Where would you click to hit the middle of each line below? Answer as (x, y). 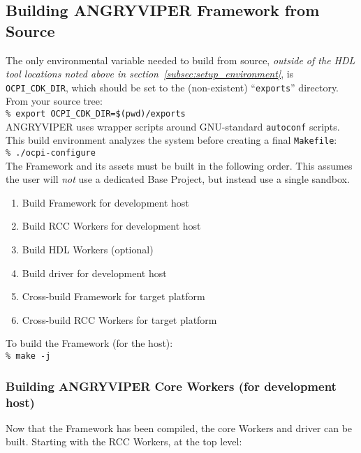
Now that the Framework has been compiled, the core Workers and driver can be (179, 428)
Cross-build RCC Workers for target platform (119, 319)
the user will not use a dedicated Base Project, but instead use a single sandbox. (178, 179)
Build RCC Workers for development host (111, 226)
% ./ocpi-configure (51, 153)
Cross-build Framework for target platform (113, 296)
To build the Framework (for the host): (89, 343)
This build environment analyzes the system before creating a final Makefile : (171, 140)
